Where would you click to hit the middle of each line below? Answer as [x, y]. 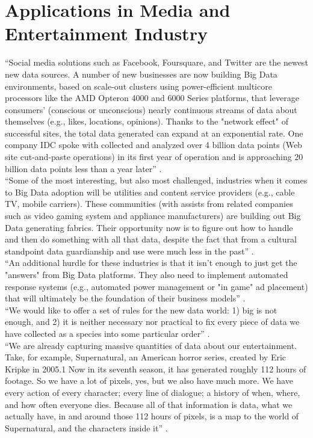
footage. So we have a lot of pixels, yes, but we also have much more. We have [149, 381]
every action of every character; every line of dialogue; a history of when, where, [153, 392]
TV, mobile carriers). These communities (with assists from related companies [149, 204]
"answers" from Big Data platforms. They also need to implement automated [147, 274]
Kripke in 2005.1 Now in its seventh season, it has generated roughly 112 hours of [156, 369]
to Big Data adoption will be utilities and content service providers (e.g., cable [150, 192]
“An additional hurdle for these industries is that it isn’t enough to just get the [151, 263]
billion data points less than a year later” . [83, 168]
